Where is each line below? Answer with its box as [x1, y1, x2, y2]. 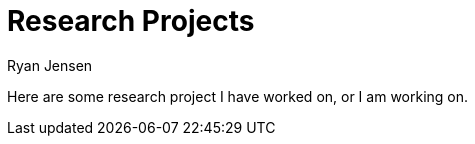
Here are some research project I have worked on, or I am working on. [7, 87, 469, 105]
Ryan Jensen [7, 56, 93, 74]
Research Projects [7, 4, 255, 38]
